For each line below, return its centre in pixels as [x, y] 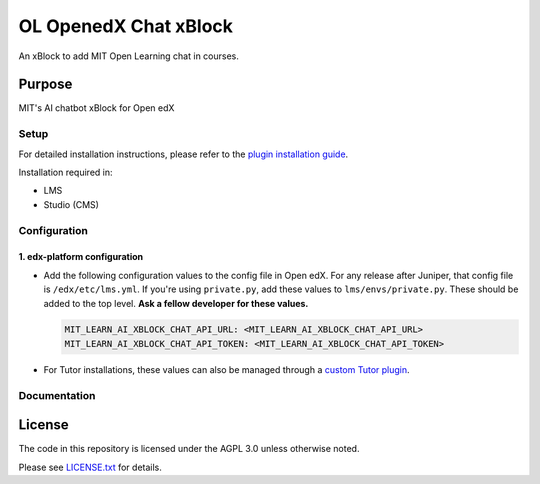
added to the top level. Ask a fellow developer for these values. [176, 303]
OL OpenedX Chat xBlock [126, 26]
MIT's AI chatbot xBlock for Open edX [96, 108]
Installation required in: [65, 172]
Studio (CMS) [71, 204]
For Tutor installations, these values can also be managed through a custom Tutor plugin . [226, 369]
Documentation [57, 395]
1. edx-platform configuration [81, 257]
